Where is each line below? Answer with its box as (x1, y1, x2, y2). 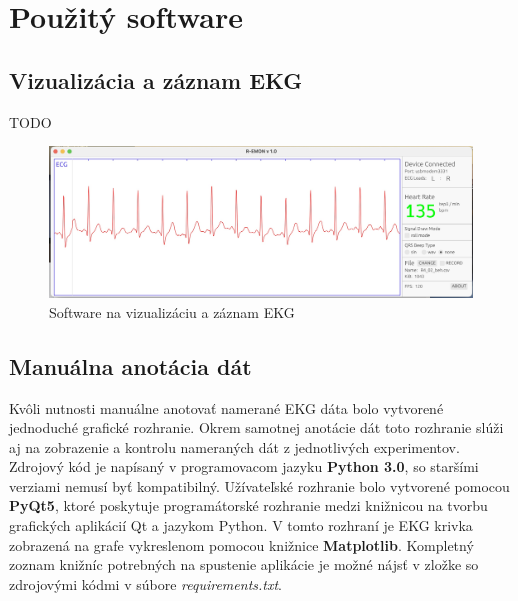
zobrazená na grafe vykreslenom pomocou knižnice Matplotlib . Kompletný (9, 534, 474, 555)
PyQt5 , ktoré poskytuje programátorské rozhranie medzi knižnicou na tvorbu (9, 495, 488, 516)
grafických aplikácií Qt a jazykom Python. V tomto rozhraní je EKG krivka (9, 515, 473, 536)
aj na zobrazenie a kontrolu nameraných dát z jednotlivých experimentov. (9, 436, 460, 457)
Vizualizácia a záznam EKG (9, 64, 303, 95)
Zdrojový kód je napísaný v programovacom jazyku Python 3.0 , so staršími (9, 456, 479, 477)
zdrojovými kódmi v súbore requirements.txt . (9, 573, 283, 594)
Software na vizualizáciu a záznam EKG (49, 301, 295, 322)
